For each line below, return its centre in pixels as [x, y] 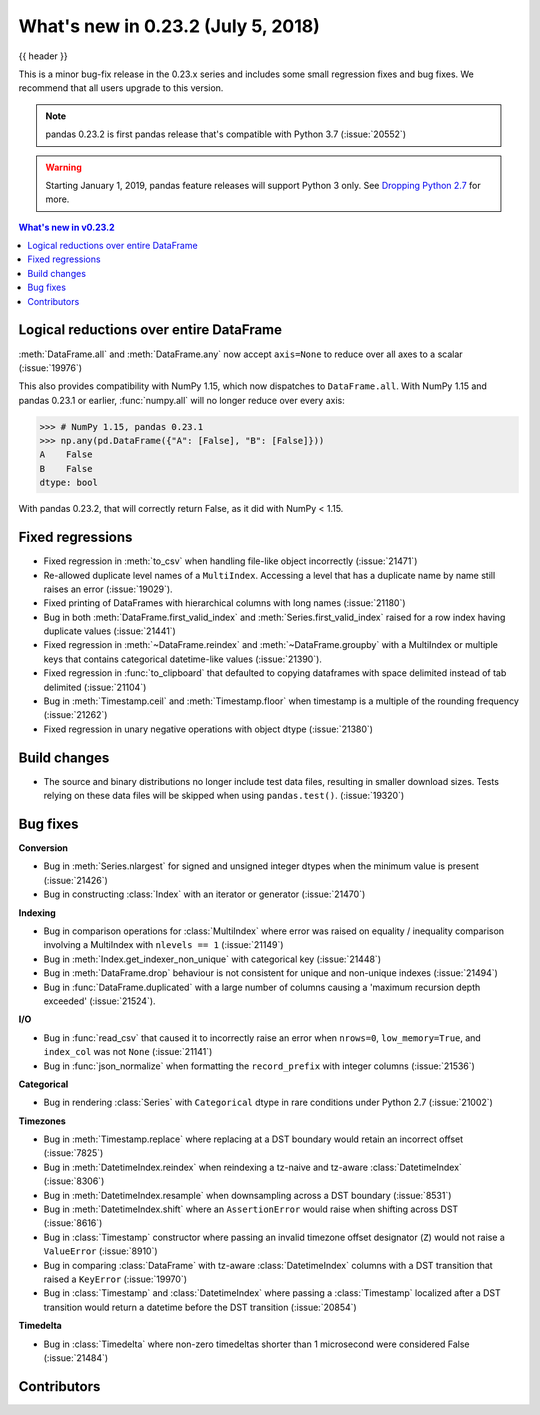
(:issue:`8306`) [74, 1181]
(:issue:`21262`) [75, 715]
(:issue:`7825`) [73, 1153]
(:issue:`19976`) [50, 367]
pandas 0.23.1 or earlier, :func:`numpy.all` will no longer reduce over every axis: [181, 400]
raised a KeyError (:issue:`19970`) [115, 1279]
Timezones [42, 1121]
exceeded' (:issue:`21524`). [99, 1001]
